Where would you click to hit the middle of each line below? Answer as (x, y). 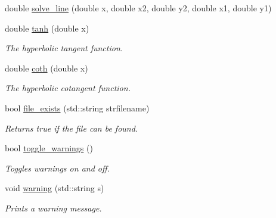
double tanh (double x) (47, 28)
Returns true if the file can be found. (72, 128)
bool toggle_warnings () (49, 148)
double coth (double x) (46, 68)
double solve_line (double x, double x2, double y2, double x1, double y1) (138, 8)
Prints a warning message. (53, 208)
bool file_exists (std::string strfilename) (77, 108)
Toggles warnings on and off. (57, 168)
